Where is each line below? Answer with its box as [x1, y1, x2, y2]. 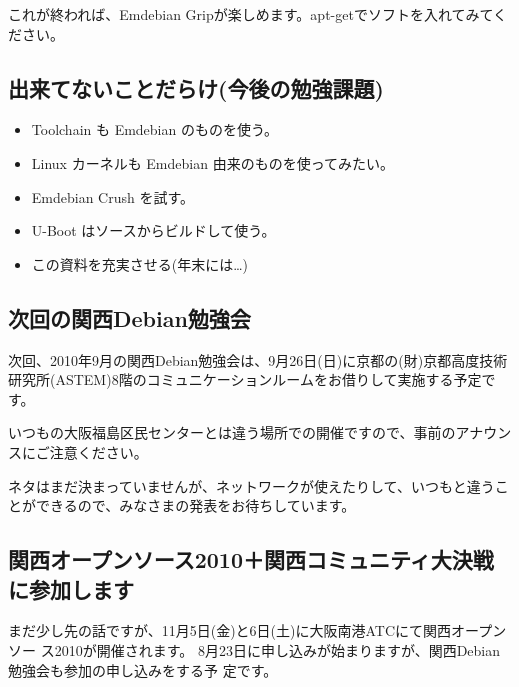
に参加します [8, 573, 134, 604]
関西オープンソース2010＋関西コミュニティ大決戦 [8, 544, 494, 575]
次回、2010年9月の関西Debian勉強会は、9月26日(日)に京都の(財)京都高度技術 [8, 349, 508, 370]
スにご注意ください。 [8, 441, 148, 462]
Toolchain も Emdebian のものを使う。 [31, 119, 279, 140]
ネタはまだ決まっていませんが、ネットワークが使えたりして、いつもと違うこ [8, 475, 509, 496]
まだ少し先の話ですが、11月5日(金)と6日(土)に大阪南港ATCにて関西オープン [8, 620, 507, 641]
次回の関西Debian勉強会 [8, 302, 251, 333]
